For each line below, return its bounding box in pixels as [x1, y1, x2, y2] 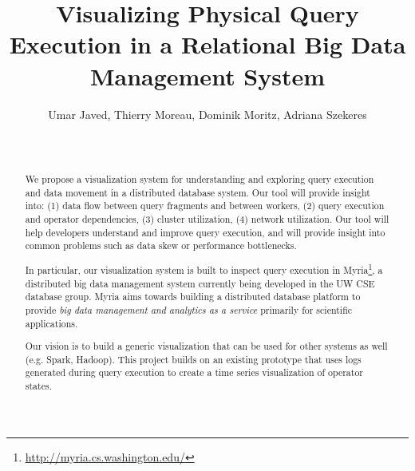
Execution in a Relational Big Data [9, 28, 406, 61]
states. [25, 379, 52, 393]
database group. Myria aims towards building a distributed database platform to [25, 290, 361, 303]
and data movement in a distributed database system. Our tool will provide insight [25, 185, 370, 199]
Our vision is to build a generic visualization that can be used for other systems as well [25, 339, 388, 353]
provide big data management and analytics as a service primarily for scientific [25, 303, 353, 316]
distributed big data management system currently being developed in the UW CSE [25, 276, 375, 290]
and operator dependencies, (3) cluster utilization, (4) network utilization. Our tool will [25, 212, 389, 226]
